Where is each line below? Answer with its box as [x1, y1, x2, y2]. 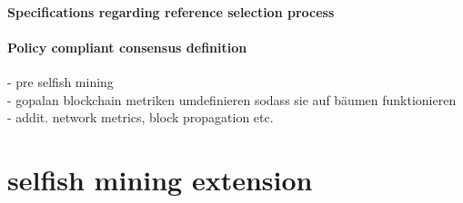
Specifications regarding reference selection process [7, 2, 335, 21]
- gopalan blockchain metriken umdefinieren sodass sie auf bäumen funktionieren [7, 90, 457, 109]
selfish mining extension [7, 160, 313, 198]
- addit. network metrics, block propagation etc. [7, 108, 274, 127]
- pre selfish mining [7, 72, 114, 91]
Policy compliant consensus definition [7, 37, 247, 56]
